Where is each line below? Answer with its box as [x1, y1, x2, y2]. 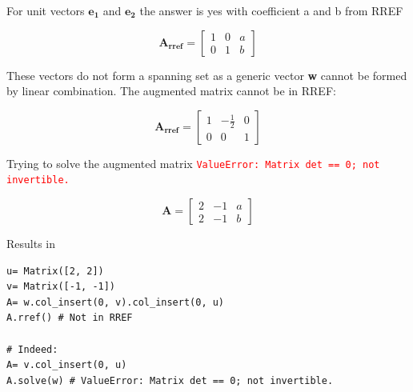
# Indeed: [6, 343, 58, 355]
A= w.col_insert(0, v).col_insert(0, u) [6, 296, 225, 308]
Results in [6, 235, 56, 252]
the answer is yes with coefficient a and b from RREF [139, 2, 403, 18]
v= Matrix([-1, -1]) [6, 281, 116, 293]
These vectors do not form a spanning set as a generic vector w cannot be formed [6, 66, 407, 83]
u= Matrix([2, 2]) [6, 265, 104, 277]
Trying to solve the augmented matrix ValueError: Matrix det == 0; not [6, 154, 380, 171]
